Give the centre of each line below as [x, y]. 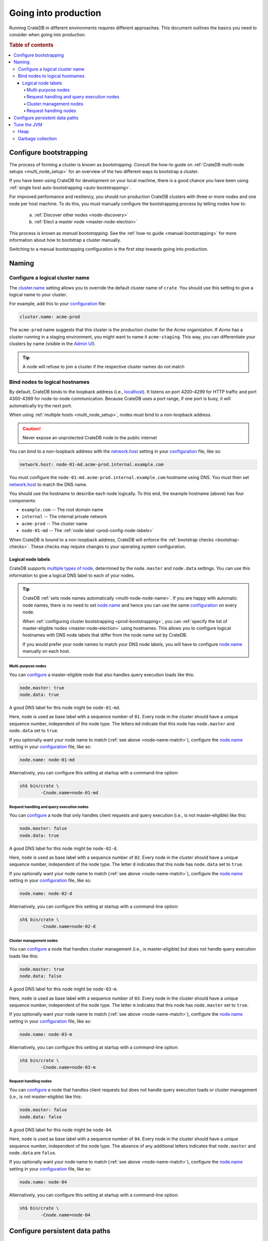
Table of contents [32, 45]
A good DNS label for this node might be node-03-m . [64, 989]
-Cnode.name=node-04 [66, 1215]
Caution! [32, 428]
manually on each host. [46, 651]
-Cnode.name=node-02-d [68, 927]
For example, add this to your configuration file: [58, 304]
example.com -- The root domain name [63, 509]
